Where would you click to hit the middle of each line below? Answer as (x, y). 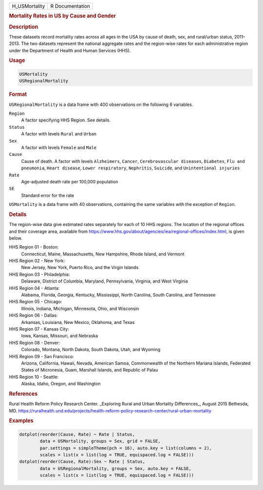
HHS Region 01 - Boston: (34, 247)
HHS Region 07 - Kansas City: (39, 329)
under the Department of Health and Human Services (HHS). (70, 50)
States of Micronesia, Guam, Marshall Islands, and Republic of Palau (90, 370)
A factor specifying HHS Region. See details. (66, 120)
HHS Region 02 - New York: (37, 261)
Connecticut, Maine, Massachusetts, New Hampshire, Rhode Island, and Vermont (103, 254)
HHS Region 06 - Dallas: (33, 315)
